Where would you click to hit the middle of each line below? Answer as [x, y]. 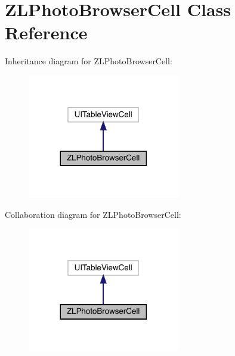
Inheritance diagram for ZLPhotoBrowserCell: [89, 61]
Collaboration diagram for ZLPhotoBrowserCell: [93, 214]
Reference [46, 32]
